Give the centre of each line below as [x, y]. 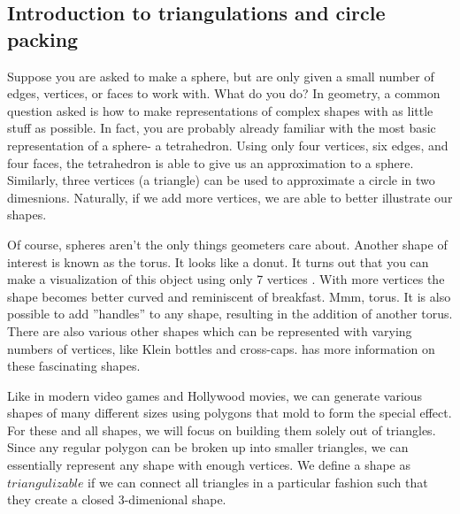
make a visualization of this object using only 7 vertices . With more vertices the [226, 279]
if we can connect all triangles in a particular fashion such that [258, 482]
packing [43, 38]
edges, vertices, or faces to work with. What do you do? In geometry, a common [224, 93]
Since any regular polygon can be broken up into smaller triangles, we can [208, 447]
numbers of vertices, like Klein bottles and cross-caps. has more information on [221, 348]
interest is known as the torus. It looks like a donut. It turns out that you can [218, 261]
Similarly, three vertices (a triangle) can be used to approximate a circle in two [221, 180]
